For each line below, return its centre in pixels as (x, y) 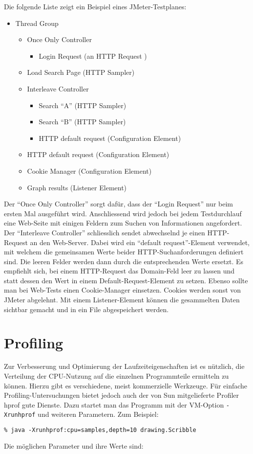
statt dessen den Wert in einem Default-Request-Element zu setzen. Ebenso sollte (126, 280)
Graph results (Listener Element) (77, 187)
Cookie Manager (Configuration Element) (89, 170)
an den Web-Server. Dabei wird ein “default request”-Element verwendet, (140, 242)
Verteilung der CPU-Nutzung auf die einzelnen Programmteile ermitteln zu (116, 375)
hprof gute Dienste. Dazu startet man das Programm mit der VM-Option (114, 404)
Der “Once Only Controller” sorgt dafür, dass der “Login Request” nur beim (118, 204)
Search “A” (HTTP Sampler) (83, 105)
